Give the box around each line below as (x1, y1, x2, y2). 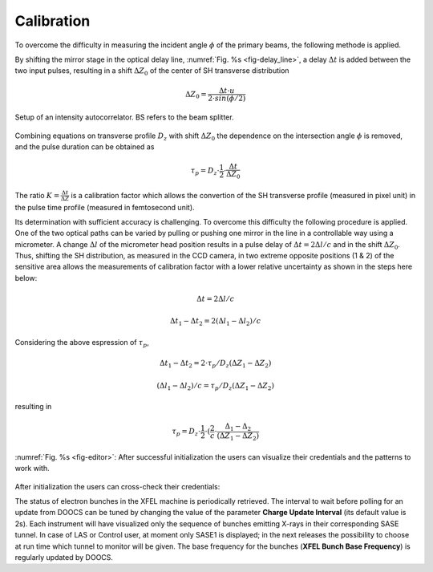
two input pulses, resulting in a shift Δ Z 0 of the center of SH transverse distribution (14, 66, 289, 78)
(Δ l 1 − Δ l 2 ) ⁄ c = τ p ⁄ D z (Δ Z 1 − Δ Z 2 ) (156, 381, 274, 392)
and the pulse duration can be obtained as (14, 142, 155, 152)
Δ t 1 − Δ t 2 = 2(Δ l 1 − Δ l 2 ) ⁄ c (169, 317, 261, 328)
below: (14, 273, 38, 282)
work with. (14, 464, 50, 473)
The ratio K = (14, 190, 60, 200)
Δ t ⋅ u (218, 86, 236, 95)
